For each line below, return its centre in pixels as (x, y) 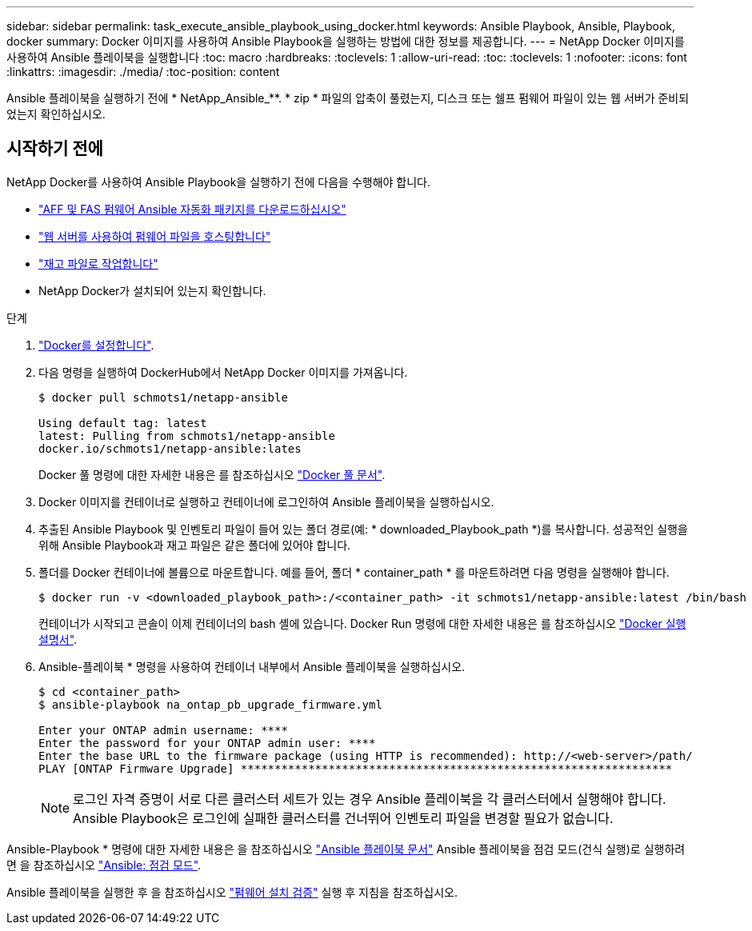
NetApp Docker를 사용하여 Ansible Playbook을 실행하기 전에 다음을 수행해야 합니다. (219, 182)
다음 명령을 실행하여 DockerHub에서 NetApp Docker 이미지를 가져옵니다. (223, 372)
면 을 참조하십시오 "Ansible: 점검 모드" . (104, 865)
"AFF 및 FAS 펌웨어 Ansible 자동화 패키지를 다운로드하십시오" (192, 209)
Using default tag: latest (123, 423)
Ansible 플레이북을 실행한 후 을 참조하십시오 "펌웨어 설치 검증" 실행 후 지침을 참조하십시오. (232, 892)
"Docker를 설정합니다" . (96, 345)
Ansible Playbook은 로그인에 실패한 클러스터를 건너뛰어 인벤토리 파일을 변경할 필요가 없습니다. (343, 818)
